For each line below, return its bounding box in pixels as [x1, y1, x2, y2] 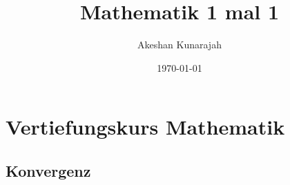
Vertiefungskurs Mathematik [6, 113, 285, 141]
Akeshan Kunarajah [137, 37, 222, 52]
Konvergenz [6, 159, 91, 181]
